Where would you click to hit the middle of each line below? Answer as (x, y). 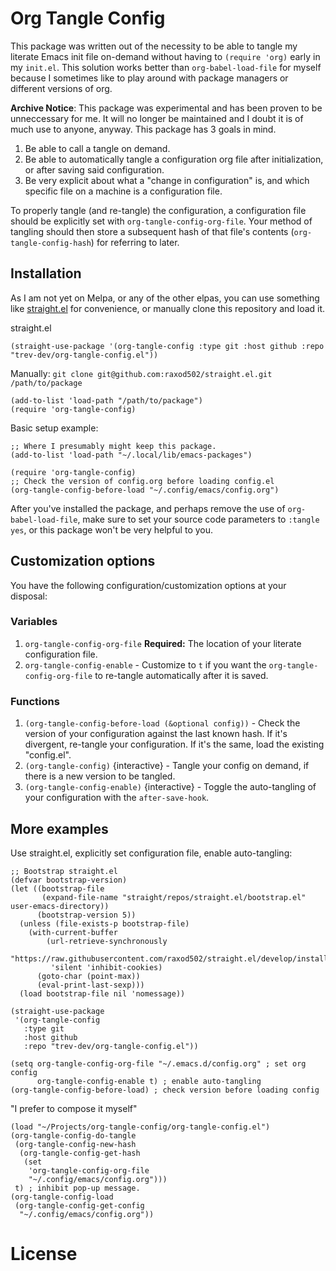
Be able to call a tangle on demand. (97, 148)
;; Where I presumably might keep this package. (113, 446)
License (44, 1254)
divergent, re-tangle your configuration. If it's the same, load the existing (174, 744)
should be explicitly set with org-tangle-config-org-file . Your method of (161, 221)
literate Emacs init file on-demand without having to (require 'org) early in (165, 56)
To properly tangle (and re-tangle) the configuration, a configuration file (158, 210)
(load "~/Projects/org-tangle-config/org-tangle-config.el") (140, 1127)
